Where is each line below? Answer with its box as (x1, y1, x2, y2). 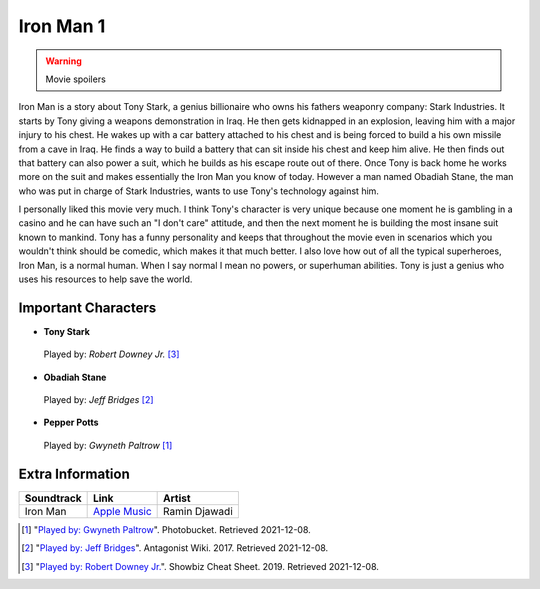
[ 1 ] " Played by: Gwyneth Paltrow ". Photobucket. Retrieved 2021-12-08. (21, 523, 312, 535)
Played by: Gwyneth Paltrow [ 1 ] (43, 439, 173, 451)
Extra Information (18, 465, 130, 482)
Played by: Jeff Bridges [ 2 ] (43, 394, 154, 406)
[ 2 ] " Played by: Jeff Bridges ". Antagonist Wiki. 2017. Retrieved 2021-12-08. (21, 542, 329, 554)
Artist (163, 491, 191, 505)
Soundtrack (24, 491, 82, 505)
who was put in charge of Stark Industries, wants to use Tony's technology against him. (18, 185, 380, 197)
